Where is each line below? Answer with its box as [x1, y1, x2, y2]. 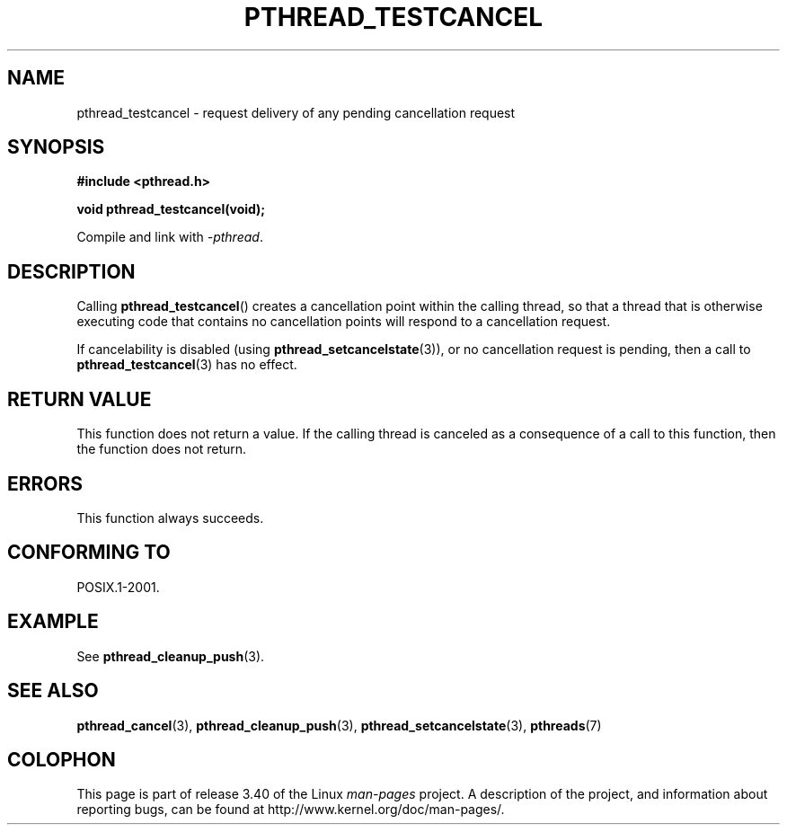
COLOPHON [7, 748, 116, 771]
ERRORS [7, 472, 84, 495]
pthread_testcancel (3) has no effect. [76, 357, 297, 373]
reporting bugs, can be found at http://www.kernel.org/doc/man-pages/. [76, 801, 505, 818]
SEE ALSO [7, 679, 99, 703]
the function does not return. [76, 441, 247, 457]
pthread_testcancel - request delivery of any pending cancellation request [76, 104, 516, 120]
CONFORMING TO [7, 541, 171, 564]
